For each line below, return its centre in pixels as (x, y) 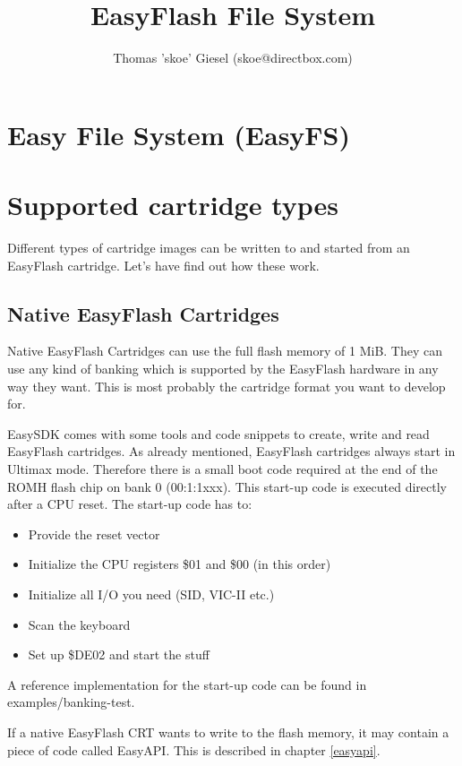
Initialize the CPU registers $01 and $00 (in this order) (180, 564)
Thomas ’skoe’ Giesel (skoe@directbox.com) (233, 58)
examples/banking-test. (71, 702)
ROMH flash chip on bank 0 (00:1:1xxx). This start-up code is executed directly (227, 486)
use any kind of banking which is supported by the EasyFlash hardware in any (223, 369)
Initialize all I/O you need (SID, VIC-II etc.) (151, 594)
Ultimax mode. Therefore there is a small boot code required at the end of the (222, 468)
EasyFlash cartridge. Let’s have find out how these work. (163, 265)
